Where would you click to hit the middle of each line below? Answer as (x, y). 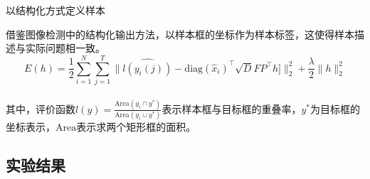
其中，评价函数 (41, 108)
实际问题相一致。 (65, 48)
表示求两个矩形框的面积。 (136, 127)
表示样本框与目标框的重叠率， (232, 108)
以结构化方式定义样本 (55, 10)
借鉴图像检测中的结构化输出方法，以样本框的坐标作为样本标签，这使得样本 (180, 34)
